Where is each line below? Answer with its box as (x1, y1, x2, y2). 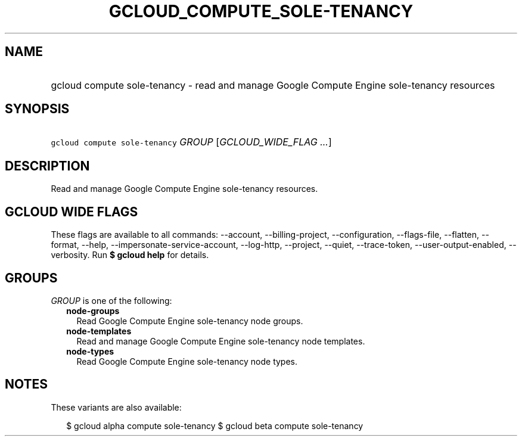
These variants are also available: (51, 402, 182, 412)
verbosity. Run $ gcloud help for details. (51, 250, 209, 260)
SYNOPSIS (5, 101, 70, 117)
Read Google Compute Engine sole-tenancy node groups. (76, 315, 303, 326)
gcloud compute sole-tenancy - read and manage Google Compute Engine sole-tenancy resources (51, 79, 495, 91)
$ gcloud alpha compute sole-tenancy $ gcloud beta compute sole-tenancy (66, 420, 363, 431)
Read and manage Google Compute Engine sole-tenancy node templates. (76, 336, 365, 346)
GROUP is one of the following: (51, 295, 172, 306)
